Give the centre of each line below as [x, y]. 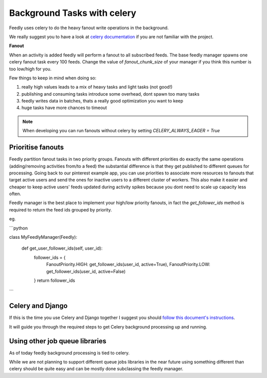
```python [19, 228]
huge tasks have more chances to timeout [64, 108]
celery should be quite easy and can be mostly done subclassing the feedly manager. [96, 369]
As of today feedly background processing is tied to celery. [69, 353]
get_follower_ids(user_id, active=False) [86, 271]
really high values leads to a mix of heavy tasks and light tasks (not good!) [97, 87]
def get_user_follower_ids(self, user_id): [62, 248]
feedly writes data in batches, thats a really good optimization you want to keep [102, 101]
